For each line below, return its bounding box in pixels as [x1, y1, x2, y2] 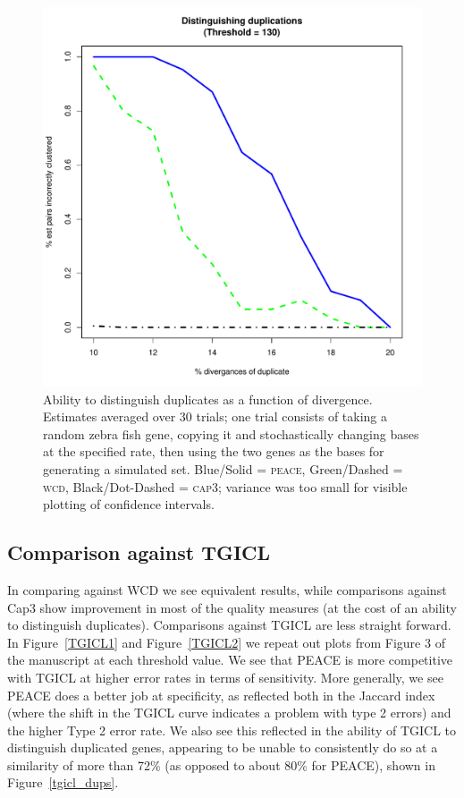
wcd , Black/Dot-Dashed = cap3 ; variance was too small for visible [43, 477, 408, 496]
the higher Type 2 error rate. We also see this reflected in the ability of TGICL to [7, 720, 457, 739]
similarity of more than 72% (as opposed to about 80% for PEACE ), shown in [7, 755, 435, 774]
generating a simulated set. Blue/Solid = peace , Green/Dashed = [43, 459, 403, 478]
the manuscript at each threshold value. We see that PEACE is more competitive [7, 650, 452, 669]
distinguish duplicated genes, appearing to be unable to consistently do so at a [7, 738, 438, 757]
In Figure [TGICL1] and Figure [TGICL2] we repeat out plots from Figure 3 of [7, 632, 445, 651]
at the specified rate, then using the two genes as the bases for [43, 442, 384, 461]
